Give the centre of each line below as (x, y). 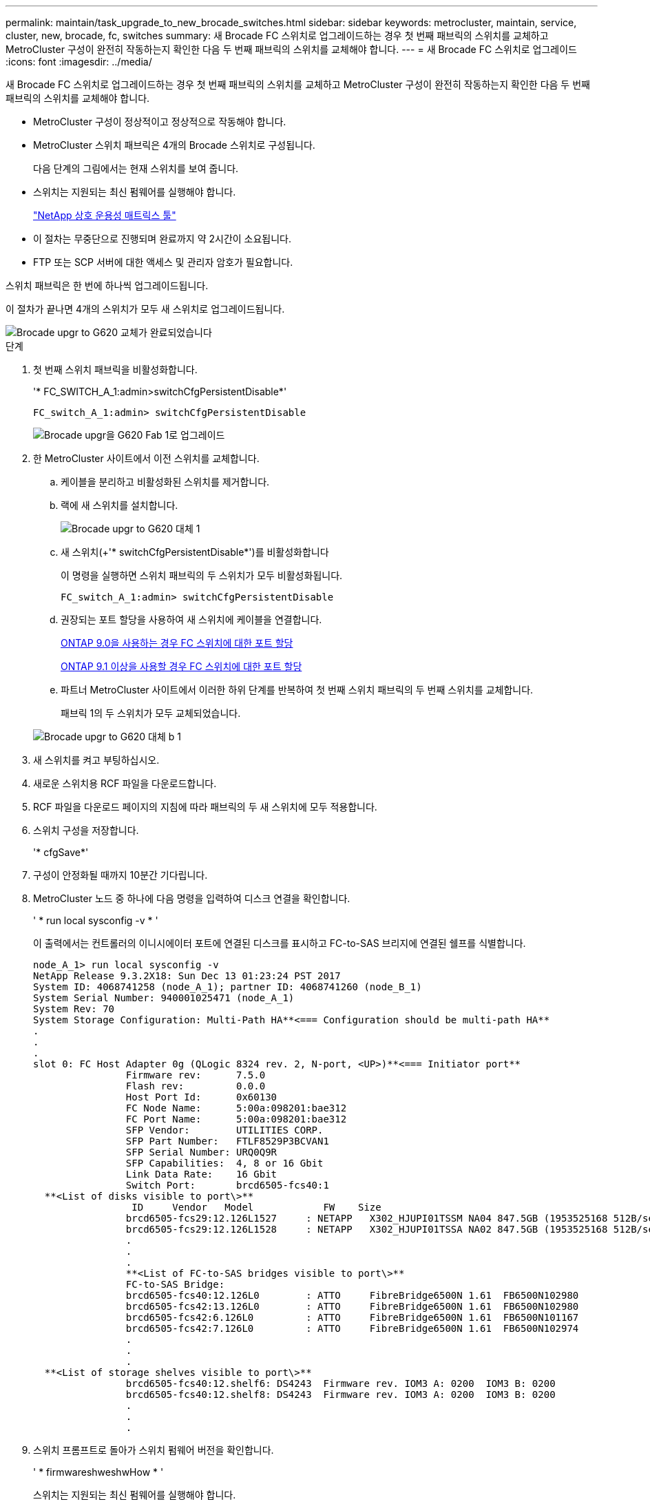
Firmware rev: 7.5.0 (196, 1075)
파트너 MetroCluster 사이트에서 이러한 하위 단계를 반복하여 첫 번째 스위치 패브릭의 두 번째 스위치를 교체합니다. (297, 690)
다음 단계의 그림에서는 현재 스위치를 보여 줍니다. (136, 168)
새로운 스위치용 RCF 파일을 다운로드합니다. (125, 783)
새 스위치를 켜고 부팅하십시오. (96, 760)
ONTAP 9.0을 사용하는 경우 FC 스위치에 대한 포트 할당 (177, 643)
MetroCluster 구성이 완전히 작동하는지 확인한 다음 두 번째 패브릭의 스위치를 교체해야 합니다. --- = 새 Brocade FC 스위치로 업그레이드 (292, 49)
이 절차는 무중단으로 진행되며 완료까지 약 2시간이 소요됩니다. (162, 239)
